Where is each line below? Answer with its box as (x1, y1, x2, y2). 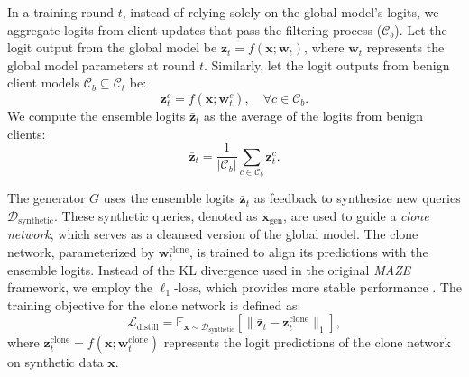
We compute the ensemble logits (7, 106, 186, 124)
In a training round (7, 3, 114, 21)
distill (136, 322, 159, 332)
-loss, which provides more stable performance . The (174, 278, 462, 297)
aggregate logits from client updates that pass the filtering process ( (7, 20, 382, 39)
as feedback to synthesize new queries (253, 188, 461, 207)
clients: (7, 124, 46, 143)
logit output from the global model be (7, 38, 217, 57)
